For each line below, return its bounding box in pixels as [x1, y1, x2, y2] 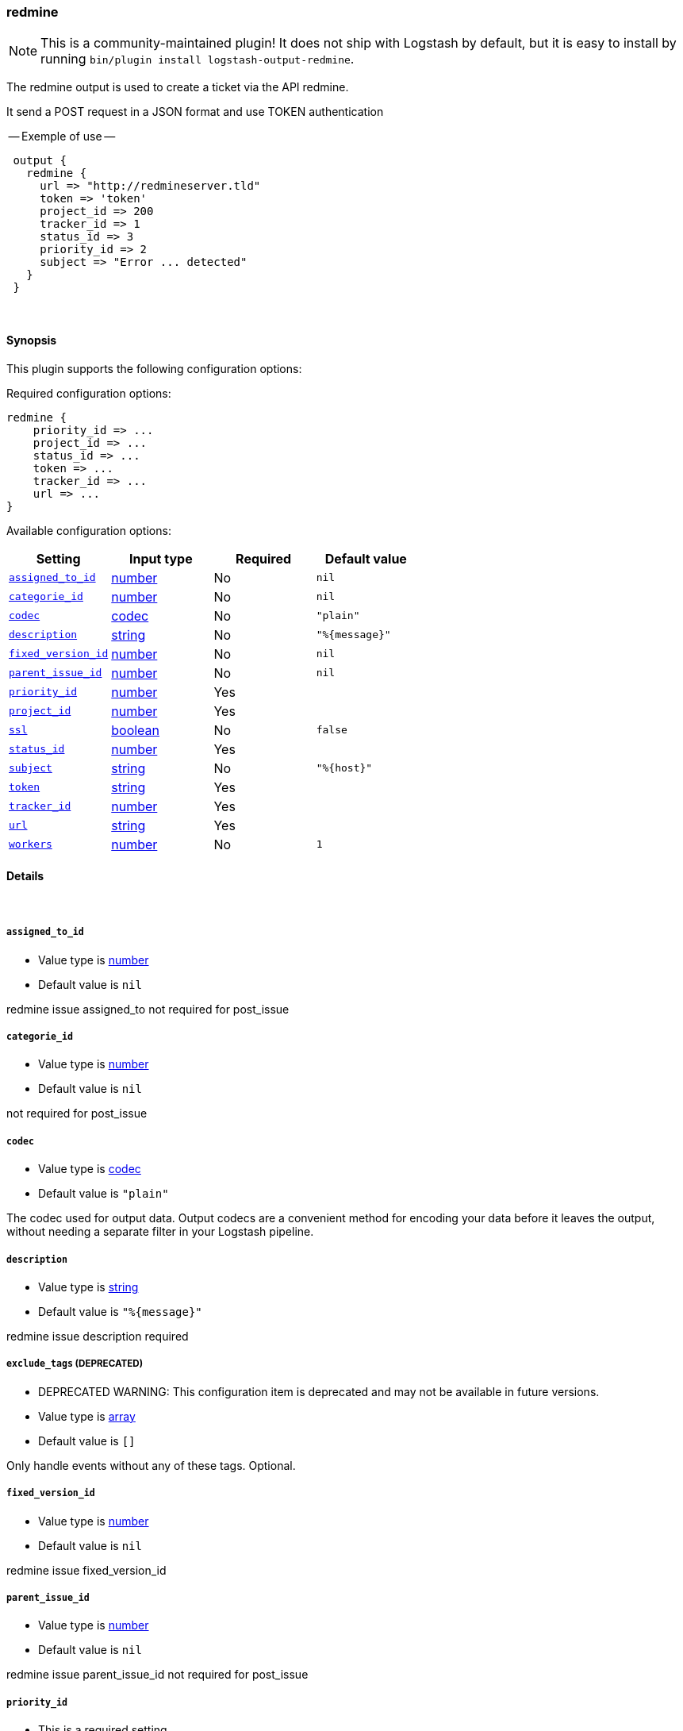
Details [6, 869, 44, 883]
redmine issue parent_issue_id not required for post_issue [6, 1668, 309, 1682]
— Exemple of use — [8, 129, 116, 144]
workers [9, 838, 52, 851]
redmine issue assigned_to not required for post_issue [6, 1002, 290, 1016]
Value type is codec [38, 1162, 141, 1176]
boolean [111, 721, 160, 738]
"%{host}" [316, 762, 373, 775]
